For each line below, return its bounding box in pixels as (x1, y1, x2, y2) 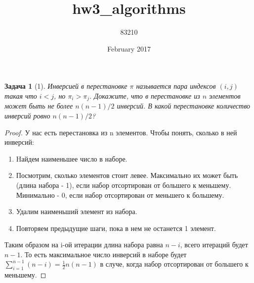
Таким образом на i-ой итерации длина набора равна (4, 239, 163, 250)
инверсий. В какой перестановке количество (117, 101, 251, 111)
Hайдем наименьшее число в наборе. (16, 153, 127, 164)
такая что (4, 90, 37, 101)
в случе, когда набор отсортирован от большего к (100, 259, 249, 269)
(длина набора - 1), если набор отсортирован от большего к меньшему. (16, 179, 231, 190)
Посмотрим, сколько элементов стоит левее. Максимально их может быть (16, 170, 238, 180)
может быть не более (4, 101, 73, 111)
